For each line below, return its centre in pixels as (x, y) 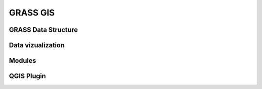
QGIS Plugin (27, 76)
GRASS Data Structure (43, 30)
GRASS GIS (32, 13)
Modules (23, 61)
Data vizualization (37, 45)
